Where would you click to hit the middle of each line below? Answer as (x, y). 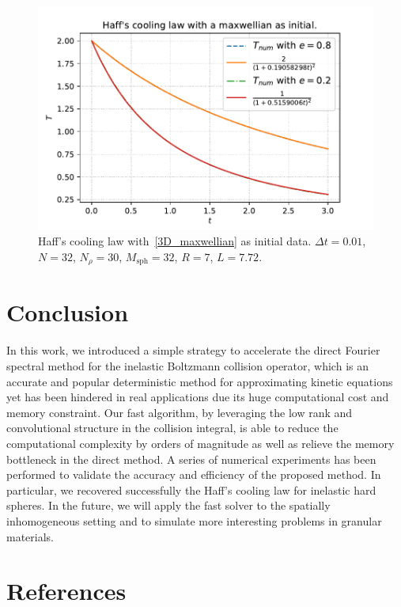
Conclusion (68, 312)
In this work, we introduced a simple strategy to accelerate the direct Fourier (193, 350)
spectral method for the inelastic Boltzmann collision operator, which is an (187, 366)
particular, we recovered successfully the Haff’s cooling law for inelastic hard (191, 489)
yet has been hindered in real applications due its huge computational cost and (198, 397)
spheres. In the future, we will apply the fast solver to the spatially (168, 505)
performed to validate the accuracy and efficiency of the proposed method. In (194, 474)
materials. (30, 536)
